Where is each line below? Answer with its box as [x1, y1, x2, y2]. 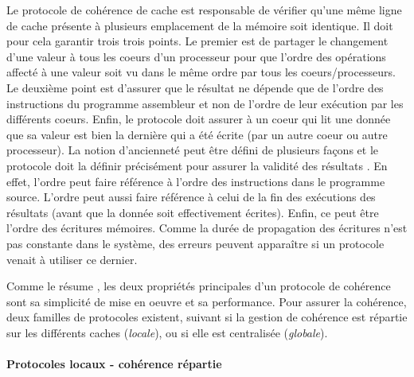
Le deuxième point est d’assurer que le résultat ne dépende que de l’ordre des [6, 79, 384, 95]
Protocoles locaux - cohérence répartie [6, 356, 222, 372]
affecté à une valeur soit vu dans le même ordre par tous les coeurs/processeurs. [6, 64, 396, 80]
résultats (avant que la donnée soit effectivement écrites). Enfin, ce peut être [6, 204, 379, 220]
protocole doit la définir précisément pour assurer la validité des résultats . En [6, 157, 388, 173]
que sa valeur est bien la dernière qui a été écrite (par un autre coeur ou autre [6, 126, 388, 142]
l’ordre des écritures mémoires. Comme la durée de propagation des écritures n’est [6, 220, 408, 236]
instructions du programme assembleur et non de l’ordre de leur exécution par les [6, 95, 404, 111]
